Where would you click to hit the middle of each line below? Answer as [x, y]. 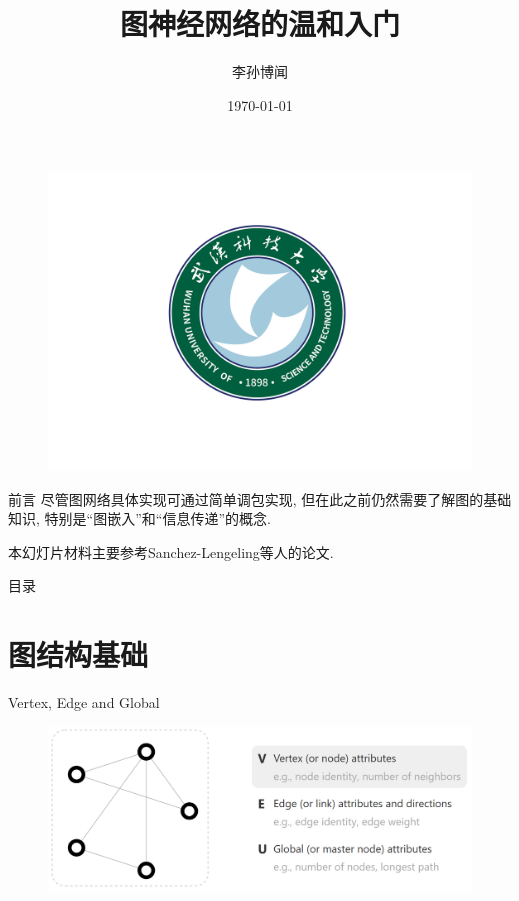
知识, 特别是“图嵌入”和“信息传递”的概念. [139, 518]
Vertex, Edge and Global [84, 702]
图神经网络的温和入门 [259, 23]
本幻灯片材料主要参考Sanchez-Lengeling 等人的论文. [171, 551]
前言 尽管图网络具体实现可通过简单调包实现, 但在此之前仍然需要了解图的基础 [260, 498]
